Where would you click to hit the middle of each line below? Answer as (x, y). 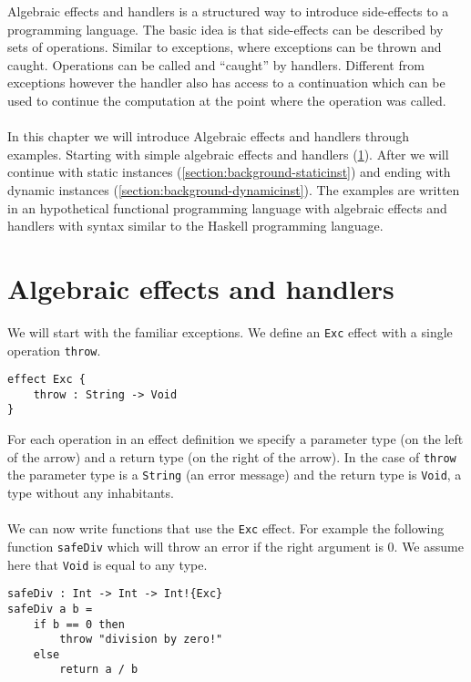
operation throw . (54, 350)
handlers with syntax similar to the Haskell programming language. (195, 226)
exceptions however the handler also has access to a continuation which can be (226, 83)
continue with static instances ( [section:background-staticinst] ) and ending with (229, 172)
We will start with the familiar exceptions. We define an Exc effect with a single (230, 331)
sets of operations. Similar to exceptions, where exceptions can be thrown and (225, 47)
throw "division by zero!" (141, 640)
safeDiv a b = (50, 609)
